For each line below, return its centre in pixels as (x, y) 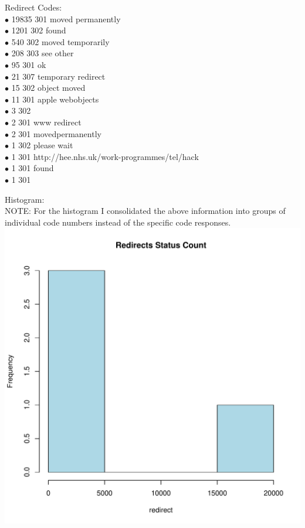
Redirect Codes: (33, 7)
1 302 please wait (42, 145)
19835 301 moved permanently (66, 18)
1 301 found (33, 168)
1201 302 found (39, 30)
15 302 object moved (48, 88)
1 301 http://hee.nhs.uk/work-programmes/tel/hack (105, 156)
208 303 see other (43, 53)
